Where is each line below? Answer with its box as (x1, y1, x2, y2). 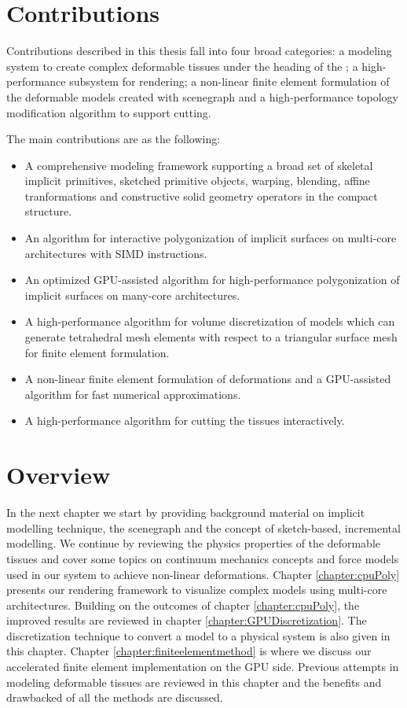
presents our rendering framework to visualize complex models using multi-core (6, 581, 387, 598)
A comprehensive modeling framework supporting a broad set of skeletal (24, 157, 373, 173)
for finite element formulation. (24, 344, 170, 360)
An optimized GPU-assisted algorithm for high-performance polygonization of (24, 271, 400, 288)
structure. (24, 203, 72, 219)
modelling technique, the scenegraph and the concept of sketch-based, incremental (6, 519, 401, 536)
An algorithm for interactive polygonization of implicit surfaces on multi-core (24, 230, 397, 246)
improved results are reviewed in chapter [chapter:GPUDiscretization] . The (6, 612, 367, 629)
